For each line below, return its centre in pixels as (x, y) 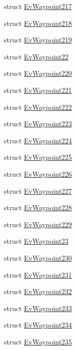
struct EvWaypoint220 (38, 73)
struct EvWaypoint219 (38, 40)
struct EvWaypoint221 (38, 90)
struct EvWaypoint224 (38, 140)
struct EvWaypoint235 (38, 341)
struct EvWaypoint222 (38, 107)
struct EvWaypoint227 (38, 190)
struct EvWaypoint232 (38, 291)
